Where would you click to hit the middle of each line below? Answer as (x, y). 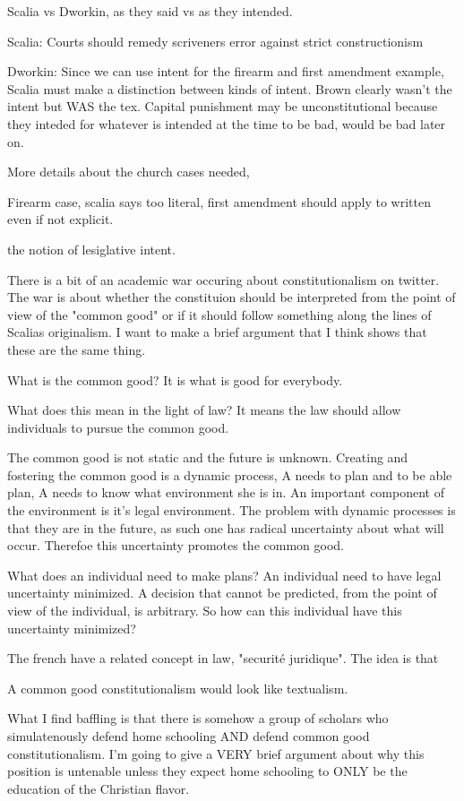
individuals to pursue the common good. (118, 427)
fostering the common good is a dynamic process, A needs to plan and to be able (230, 474)
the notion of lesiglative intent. (91, 249)
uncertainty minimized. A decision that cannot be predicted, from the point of (222, 593)
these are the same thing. (77, 349)
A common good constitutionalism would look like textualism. (178, 688)
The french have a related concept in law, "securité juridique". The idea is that (223, 658)
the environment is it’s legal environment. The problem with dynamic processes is (232, 510)
